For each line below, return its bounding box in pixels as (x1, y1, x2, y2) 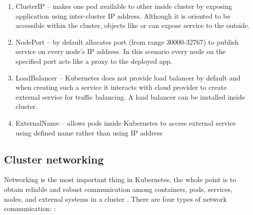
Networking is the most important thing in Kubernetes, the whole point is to (4, 174, 236, 185)
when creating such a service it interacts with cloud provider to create (15, 82, 227, 92)
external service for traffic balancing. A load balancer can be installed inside (15, 91, 245, 102)
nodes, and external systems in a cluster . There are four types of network (4, 193, 227, 204)
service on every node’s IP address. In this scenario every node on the (15, 46, 226, 56)
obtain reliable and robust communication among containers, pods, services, (4, 184, 233, 194)
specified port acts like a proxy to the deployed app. (15, 55, 173, 66)
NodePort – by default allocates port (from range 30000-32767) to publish (15, 36, 239, 47)
